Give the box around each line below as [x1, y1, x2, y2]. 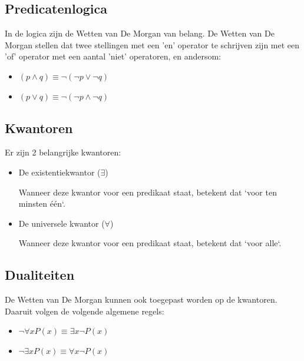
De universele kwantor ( [18, 217, 105, 229]
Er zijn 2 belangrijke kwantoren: [5, 146, 121, 158]
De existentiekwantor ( [18, 165, 101, 178]
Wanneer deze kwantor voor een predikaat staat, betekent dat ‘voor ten [18, 186, 277, 198]
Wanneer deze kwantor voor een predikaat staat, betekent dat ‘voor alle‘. [18, 237, 282, 249]
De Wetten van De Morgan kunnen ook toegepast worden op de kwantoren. [5, 293, 277, 306]
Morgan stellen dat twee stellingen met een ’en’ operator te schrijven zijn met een [5, 38, 300, 51]
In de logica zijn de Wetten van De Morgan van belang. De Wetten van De [5, 27, 275, 39]
